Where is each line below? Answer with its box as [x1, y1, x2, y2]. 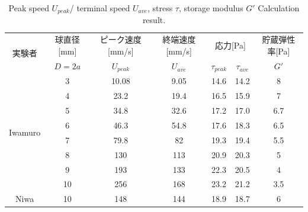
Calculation [258, 2, 300, 14]
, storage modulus [178, 2, 243, 14]
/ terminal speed [69, 2, 130, 14]
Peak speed [8, 2, 49, 14]
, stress [147, 2, 173, 14]
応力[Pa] [214, 39, 246, 52]
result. [142, 14, 166, 26]
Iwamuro [9, 126, 41, 139]
